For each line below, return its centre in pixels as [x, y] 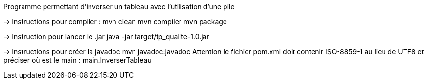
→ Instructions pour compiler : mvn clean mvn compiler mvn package [115, 22]
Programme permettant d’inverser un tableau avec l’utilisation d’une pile [119, 7]
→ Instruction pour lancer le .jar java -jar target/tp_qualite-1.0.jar [106, 37]
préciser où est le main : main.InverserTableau [78, 60]
